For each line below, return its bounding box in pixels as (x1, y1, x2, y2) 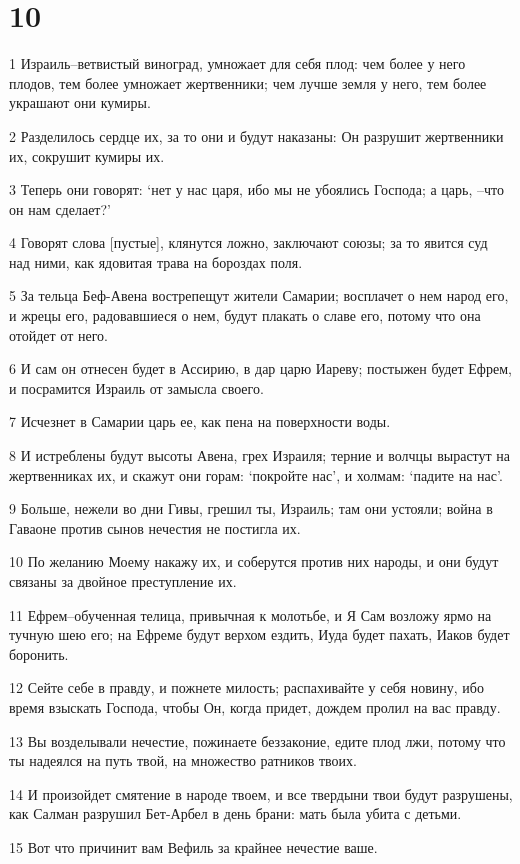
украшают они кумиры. (9, 92, 151, 113)
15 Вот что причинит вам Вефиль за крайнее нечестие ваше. (9, 836, 378, 857)
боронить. (9, 643, 69, 664)
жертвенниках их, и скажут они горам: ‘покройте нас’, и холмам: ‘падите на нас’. (9, 464, 503, 485)
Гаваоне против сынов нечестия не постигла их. (9, 517, 301, 538)
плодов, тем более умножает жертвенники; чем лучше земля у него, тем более (9, 72, 487, 93)
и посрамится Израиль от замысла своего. (9, 377, 264, 398)
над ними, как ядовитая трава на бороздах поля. (9, 251, 303, 272)
